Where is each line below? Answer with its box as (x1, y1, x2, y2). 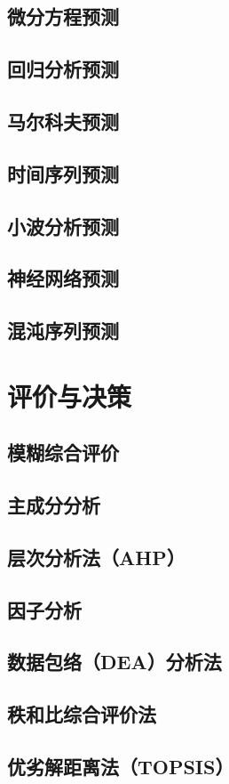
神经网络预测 (7, 264, 119, 292)
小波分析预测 (7, 212, 119, 239)
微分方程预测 (7, 3, 119, 30)
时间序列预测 (7, 159, 119, 187)
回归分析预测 (7, 55, 119, 83)
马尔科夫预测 (7, 107, 119, 134)
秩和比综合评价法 (7, 700, 156, 728)
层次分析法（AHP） (7, 543, 186, 570)
